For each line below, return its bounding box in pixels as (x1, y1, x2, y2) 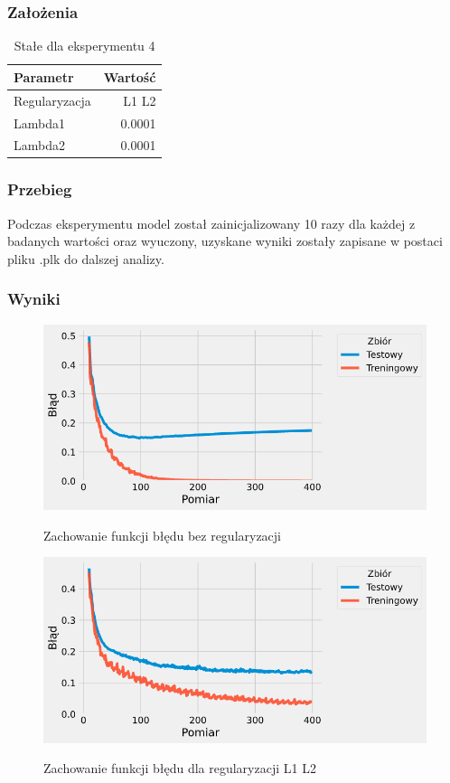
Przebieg (7, 178, 72, 201)
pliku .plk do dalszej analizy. (7, 249, 164, 268)
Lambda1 (14, 113, 65, 132)
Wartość (103, 67, 156, 86)
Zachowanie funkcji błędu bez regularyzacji (43, 525, 282, 544)
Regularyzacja (14, 90, 91, 109)
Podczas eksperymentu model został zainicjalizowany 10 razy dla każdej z (7, 213, 416, 232)
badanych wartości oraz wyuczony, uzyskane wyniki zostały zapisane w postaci (7, 231, 443, 250)
